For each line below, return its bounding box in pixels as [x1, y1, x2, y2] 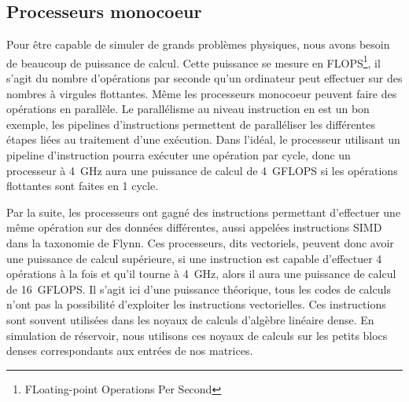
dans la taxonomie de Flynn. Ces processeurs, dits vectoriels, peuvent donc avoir [6, 234, 394, 250]
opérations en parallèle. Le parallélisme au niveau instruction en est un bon [6, 100, 370, 117]
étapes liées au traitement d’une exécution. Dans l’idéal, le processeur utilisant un [6, 131, 400, 148]
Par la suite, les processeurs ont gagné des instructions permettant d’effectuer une [6, 203, 401, 220]
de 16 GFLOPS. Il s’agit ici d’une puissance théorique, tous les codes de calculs [6, 280, 391, 297]
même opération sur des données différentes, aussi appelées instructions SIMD [6, 219, 382, 236]
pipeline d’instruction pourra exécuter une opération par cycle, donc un [6, 147, 351, 163]
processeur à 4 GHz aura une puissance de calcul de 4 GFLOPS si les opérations [6, 162, 398, 178]
